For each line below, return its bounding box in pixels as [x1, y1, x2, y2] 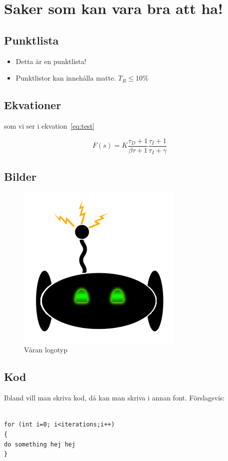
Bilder [4, 169, 37, 184]
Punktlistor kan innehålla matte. [15, 73, 116, 83]
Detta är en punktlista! [15, 56, 86, 66]
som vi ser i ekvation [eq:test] [4, 120, 95, 131]
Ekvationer [4, 97, 61, 113]
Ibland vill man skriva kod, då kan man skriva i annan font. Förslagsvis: [4, 392, 225, 403]
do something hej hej [4, 440, 76, 448]
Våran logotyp [24, 344, 68, 355]
